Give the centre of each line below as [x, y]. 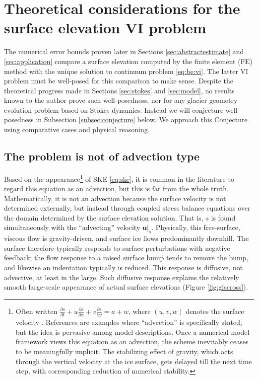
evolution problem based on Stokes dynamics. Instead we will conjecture [114, 110]
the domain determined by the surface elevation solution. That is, [104, 217]
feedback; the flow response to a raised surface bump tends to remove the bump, [126, 258]
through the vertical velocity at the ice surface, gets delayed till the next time [134, 361]
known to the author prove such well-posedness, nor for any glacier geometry [121, 100]
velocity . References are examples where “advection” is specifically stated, [129, 322]
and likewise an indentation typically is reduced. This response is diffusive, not [124, 267]
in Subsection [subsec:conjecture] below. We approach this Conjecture [142, 119]
